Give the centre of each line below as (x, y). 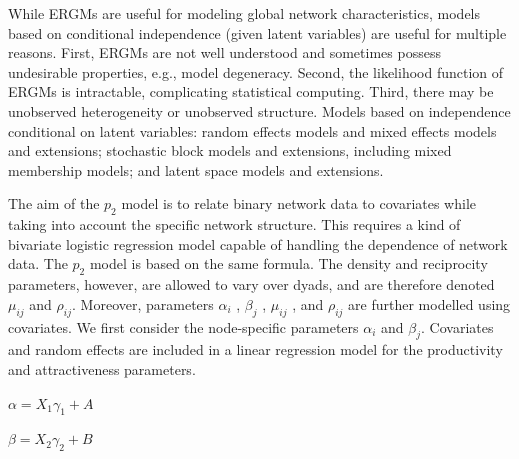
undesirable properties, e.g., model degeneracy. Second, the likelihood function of (256, 71)
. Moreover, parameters (143, 303)
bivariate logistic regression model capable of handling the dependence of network (258, 243)
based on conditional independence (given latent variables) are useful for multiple (257, 32)
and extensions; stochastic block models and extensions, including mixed (230, 150)
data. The (38, 263)
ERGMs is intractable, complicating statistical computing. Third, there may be (251, 91)
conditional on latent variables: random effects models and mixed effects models (252, 130)
